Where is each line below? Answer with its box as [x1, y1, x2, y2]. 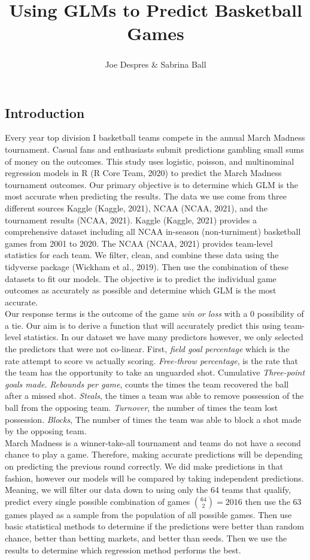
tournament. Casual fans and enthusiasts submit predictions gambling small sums [5, 143, 304, 155]
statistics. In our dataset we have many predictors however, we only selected [23, 331, 303, 343]
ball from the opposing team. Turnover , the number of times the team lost [5, 401, 278, 414]
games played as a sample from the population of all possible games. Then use [5, 508, 292, 520]
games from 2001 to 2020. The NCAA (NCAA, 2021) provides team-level [5, 237, 273, 249]
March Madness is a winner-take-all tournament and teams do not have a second [5, 436, 301, 449]
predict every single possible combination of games [5, 495, 190, 507]
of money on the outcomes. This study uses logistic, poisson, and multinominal [5, 155, 294, 167]
